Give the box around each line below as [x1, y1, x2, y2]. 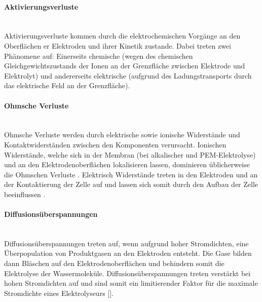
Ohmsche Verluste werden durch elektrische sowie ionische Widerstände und [4, 129, 240, 140]
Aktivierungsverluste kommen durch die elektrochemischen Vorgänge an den [4, 30, 241, 41]
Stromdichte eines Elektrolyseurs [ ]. [4, 287, 114, 298]
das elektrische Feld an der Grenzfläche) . [4, 80, 130, 91]
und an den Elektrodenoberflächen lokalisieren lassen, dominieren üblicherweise [4, 159, 250, 170]
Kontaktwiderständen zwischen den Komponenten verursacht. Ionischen [4, 139, 227, 149]
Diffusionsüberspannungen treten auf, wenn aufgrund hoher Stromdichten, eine [4, 238, 249, 248]
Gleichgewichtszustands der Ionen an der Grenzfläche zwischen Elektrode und [4, 60, 245, 71]
